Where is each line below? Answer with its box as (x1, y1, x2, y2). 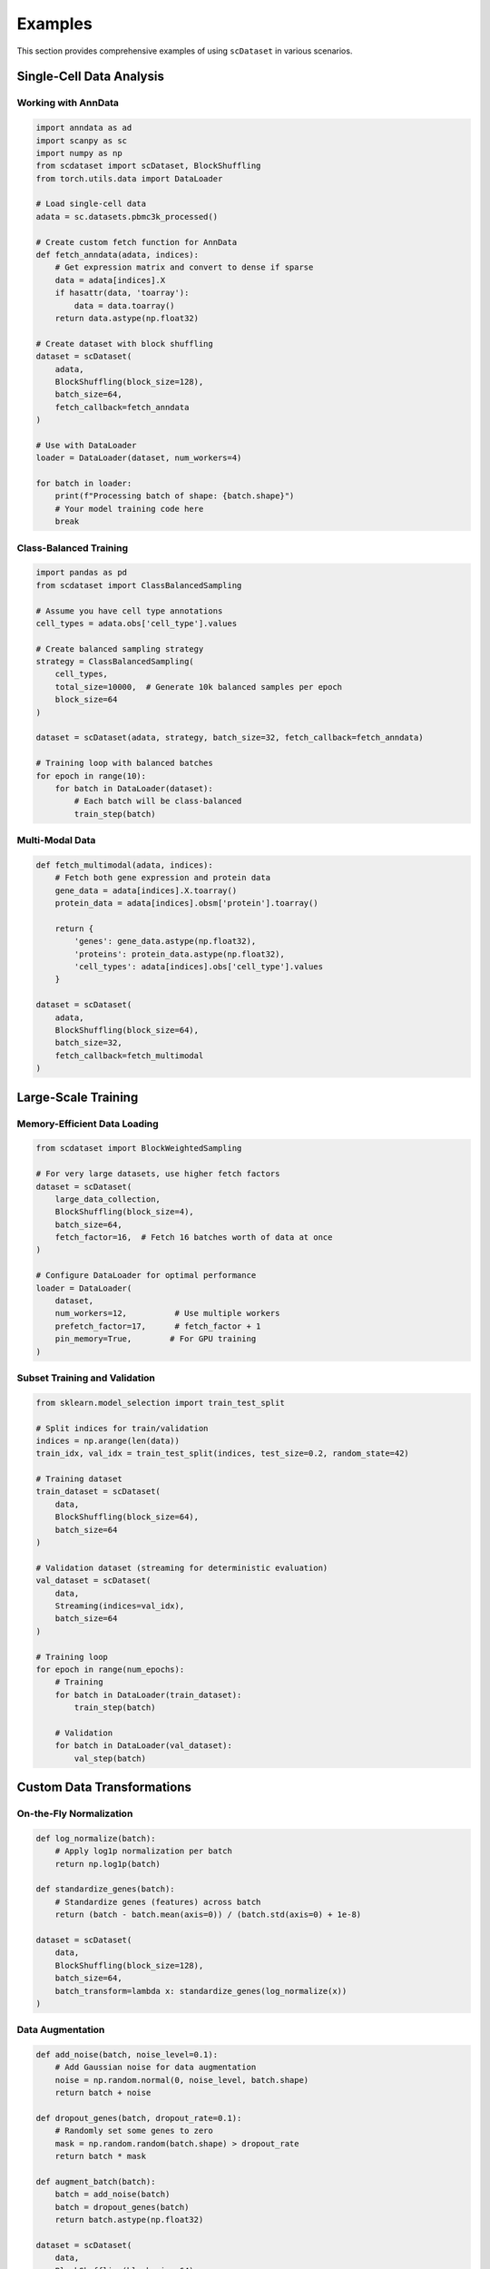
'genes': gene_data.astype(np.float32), (73, 936, 257, 947)
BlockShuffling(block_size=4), (54, 1207, 194, 1217)
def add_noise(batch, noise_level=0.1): (35, 2049, 218, 2060)
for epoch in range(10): (35, 771, 147, 781)
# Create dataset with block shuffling (35, 339, 213, 349)
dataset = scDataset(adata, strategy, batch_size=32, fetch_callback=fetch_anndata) (35, 732, 424, 743)
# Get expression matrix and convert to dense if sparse (54, 262, 314, 272)
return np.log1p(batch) (54, 1859, 161, 1869)
